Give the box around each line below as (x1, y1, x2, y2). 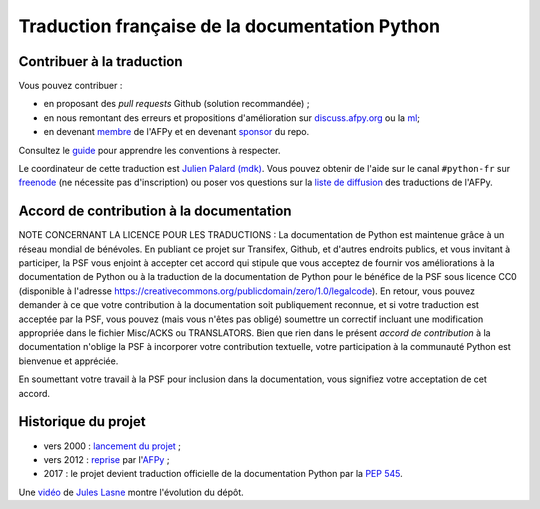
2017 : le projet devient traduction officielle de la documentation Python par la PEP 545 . (43, 468, 404, 480)
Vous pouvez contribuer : (18, 80, 123, 92)
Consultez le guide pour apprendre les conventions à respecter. (18, 144, 281, 156)
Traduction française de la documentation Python (18, 15, 440, 37)
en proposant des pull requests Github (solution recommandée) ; (43, 98, 310, 110)
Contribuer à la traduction (18, 53, 184, 70)
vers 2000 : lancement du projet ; (43, 440, 182, 452)
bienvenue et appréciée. (18, 355, 119, 367)
